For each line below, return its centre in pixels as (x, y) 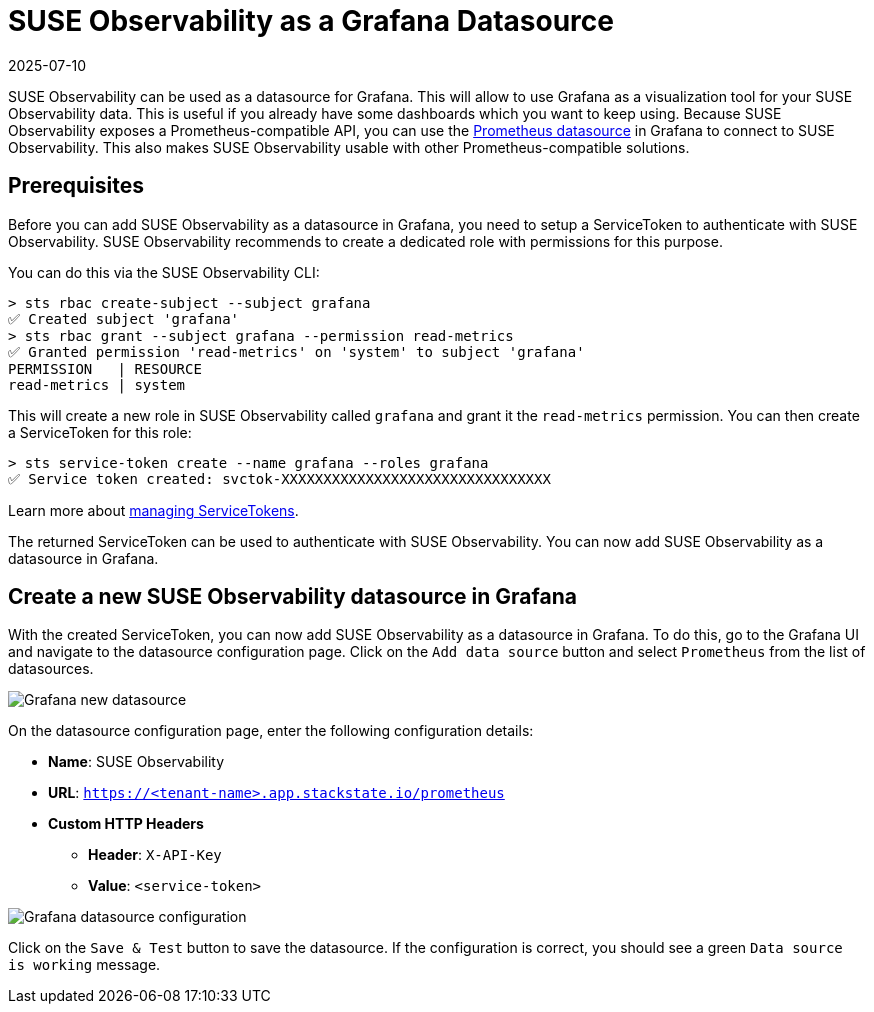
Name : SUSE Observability (136, 762)
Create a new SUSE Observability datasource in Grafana (292, 597)
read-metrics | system (97, 384)
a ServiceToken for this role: (100, 432)
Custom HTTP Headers (126, 824)
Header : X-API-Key (155, 855)
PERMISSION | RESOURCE (105, 368)
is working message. (84, 965)
